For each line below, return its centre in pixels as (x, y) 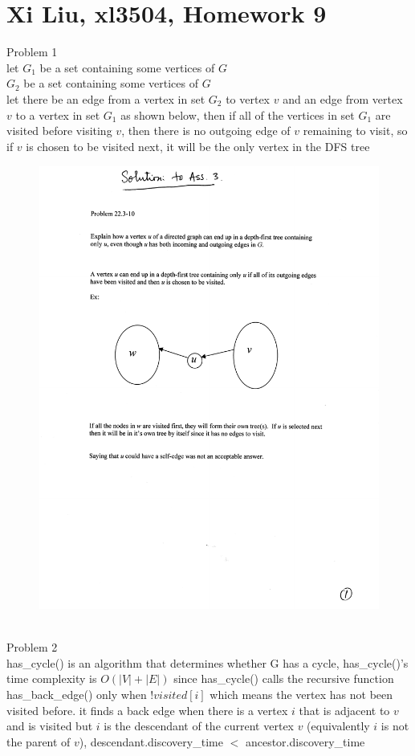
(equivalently (338, 726)
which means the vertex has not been (301, 694)
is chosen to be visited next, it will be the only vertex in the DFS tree (198, 146)
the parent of (39, 741)
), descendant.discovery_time (151, 741)
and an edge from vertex (343, 98)
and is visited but (50, 726)
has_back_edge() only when (77, 694)
